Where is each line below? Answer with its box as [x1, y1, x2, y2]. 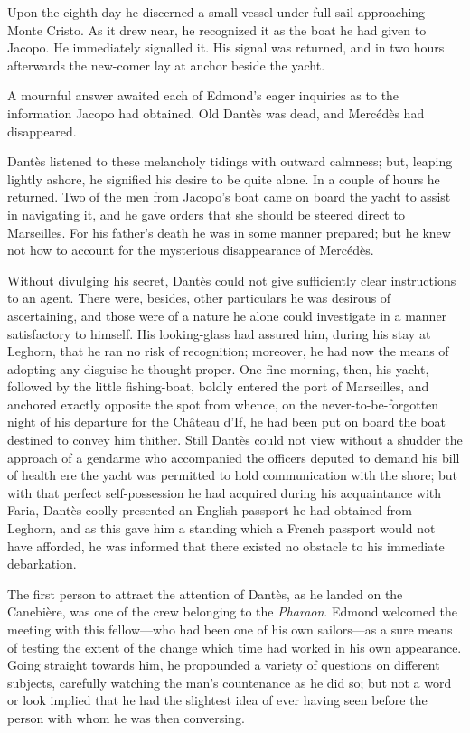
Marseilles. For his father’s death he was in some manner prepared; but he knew [7, 222, 451, 241]
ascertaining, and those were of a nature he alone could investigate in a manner [7, 305, 447, 324]
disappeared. [7, 121, 77, 140]
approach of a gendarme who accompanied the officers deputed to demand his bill [7, 447, 460, 466]
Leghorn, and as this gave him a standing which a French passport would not [7, 519, 436, 538]
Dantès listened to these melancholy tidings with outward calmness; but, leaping [7, 152, 453, 171]
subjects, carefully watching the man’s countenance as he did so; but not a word [7, 672, 452, 691]
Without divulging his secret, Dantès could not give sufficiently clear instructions [7, 270, 456, 289]
